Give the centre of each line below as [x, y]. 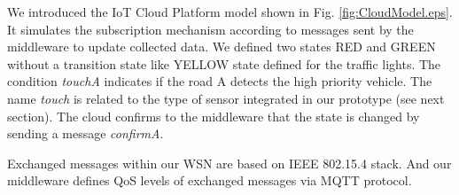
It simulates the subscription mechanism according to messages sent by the [210, 29]
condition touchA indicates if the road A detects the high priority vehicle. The [220, 81]
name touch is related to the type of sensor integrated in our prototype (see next [226, 98]
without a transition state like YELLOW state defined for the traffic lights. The [224, 63]
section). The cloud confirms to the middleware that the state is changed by [214, 116]
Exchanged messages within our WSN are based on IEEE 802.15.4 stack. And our [229, 163]
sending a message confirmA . [86, 133]
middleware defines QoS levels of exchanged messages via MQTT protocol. [210, 180]
